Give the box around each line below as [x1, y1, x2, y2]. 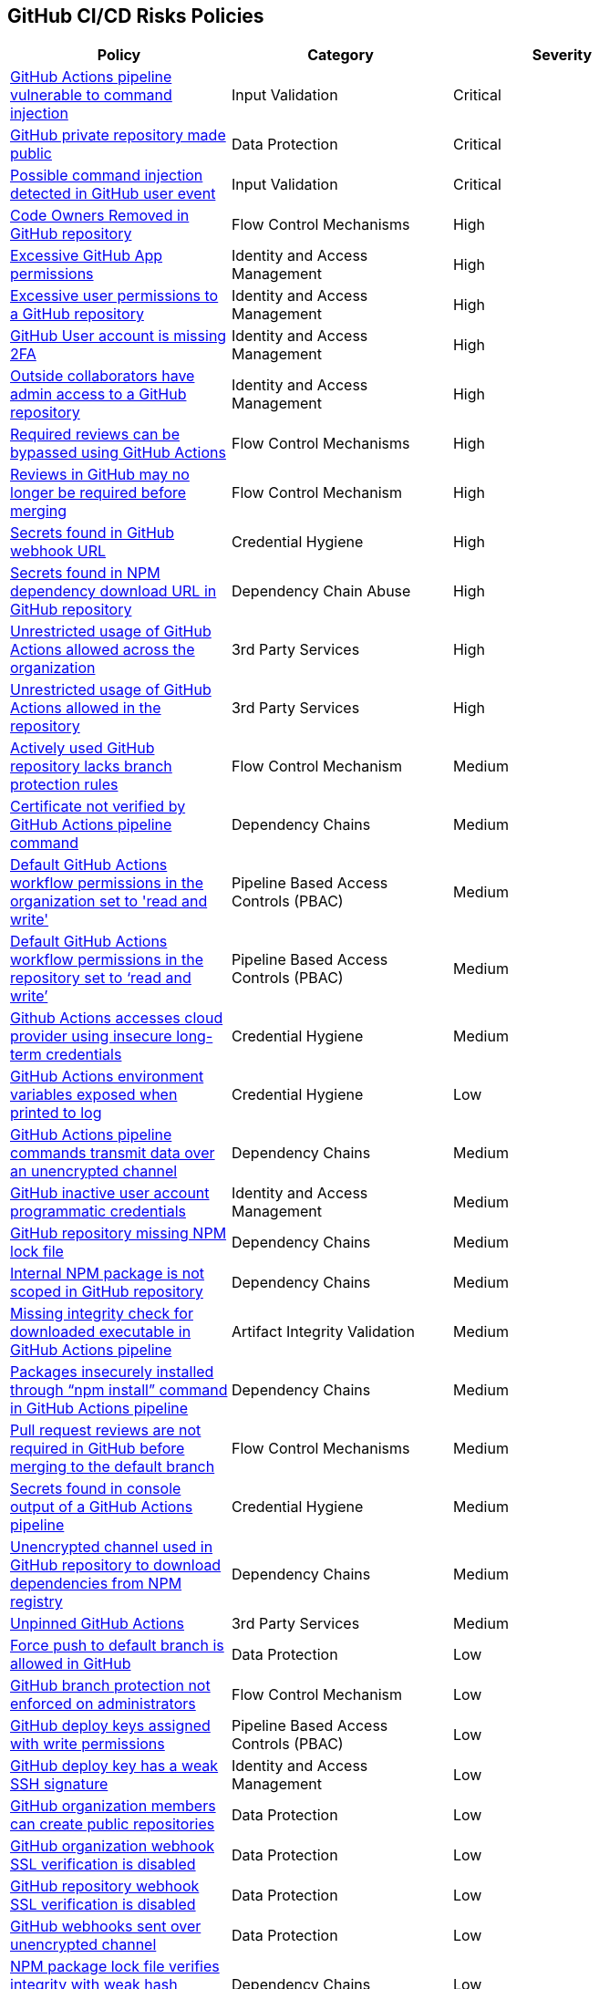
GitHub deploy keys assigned [10, 1716, 211, 1735]
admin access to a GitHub [10, 385, 187, 404]
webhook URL [10, 542, 107, 561]
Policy [97, 46, 141, 65]
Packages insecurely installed [10, 1362, 214, 1382]
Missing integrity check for [10, 1304, 193, 1323]
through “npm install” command [10, 1381, 228, 1400]
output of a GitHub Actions [10, 1497, 193, 1517]
